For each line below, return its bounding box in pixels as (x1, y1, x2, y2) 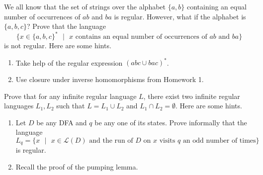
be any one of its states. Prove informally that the (94, 117, 247, 127)
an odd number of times (182, 137, 256, 144)
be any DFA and (36, 117, 87, 127)
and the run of (89, 137, 133, 144)
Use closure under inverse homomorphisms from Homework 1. (15, 74, 204, 84)
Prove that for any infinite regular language (4, 90, 137, 101)
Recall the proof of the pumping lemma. (15, 161, 138, 172)
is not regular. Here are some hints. (4, 40, 111, 51)
